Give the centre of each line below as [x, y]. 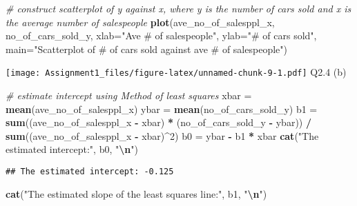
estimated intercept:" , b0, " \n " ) [72, 149]
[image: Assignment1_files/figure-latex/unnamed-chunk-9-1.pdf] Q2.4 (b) [176, 72]
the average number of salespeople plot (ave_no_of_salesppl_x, [140, 22]
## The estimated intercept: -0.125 [90, 172]
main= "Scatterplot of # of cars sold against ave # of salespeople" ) [146, 49]
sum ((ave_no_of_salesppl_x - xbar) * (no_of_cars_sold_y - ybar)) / [159, 122]
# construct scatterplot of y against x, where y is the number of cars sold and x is [178, 8]
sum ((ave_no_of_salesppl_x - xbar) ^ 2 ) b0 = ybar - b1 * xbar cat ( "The [162, 135]
